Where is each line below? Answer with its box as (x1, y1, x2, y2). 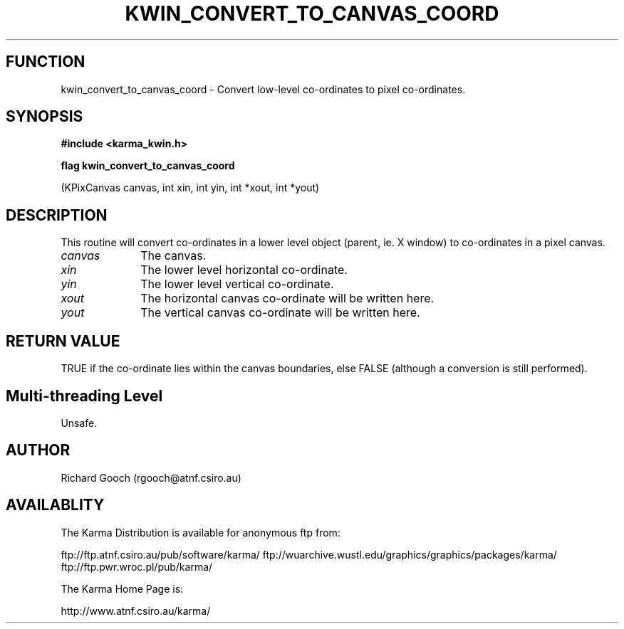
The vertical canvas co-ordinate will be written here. (140, 305, 420, 320)
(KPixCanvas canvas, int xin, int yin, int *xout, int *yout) (61, 181, 320, 194)
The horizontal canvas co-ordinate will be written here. (140, 291, 435, 306)
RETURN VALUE (6, 332, 120, 350)
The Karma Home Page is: (61, 582, 184, 595)
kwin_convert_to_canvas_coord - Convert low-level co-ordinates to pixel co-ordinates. (61, 83, 466, 95)
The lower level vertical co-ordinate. (140, 277, 334, 292)
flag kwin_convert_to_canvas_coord (61, 159, 235, 172)
